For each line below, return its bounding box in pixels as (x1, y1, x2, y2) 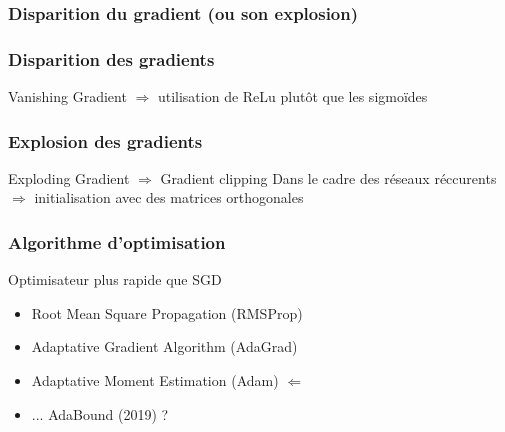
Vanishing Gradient (8, 86, 127, 107)
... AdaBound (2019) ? (31, 403, 169, 424)
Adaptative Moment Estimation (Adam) (31, 370, 279, 391)
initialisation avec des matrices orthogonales (34, 187, 304, 208)
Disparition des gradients (8, 46, 215, 71)
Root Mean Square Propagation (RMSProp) (31, 302, 303, 323)
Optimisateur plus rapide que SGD (8, 269, 222, 290)
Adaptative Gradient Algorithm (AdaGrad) (31, 336, 298, 357)
